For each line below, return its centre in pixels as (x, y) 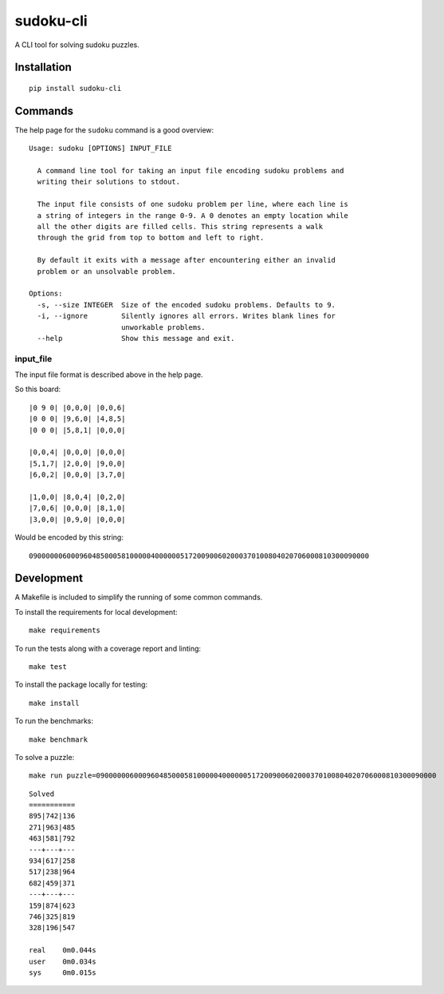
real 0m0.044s (63, 950)
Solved (42, 794)
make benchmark (59, 739)
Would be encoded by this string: (69, 537)
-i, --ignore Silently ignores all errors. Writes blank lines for (187, 316)
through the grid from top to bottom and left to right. (151, 238)
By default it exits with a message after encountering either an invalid (187, 260)
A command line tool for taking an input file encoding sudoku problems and (191, 171)
